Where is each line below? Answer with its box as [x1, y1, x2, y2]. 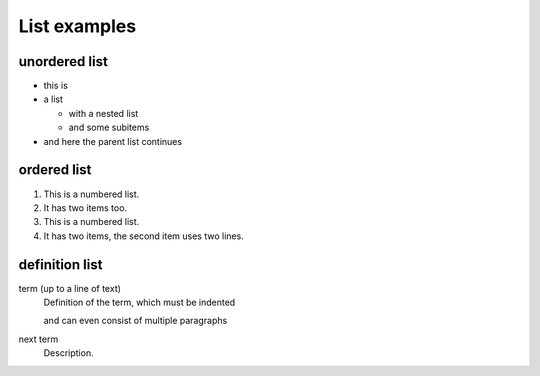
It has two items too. [43, 201, 128, 214]
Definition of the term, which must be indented [43, 296, 236, 308]
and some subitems [68, 121, 150, 134]
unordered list [18, 53, 109, 70]
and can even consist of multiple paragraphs [43, 315, 228, 327]
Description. [43, 347, 94, 359]
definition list [18, 256, 103, 273]
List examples [18, 15, 137, 37]
